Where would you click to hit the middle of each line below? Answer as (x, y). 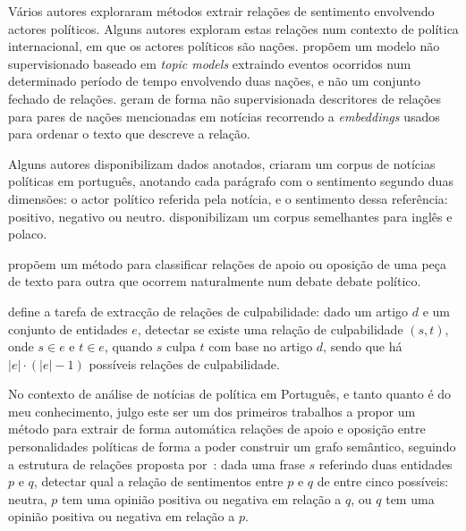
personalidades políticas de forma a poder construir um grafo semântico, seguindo (232, 447)
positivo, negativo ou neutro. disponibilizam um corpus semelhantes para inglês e (230, 216)
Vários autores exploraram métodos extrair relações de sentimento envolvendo (221, 11)
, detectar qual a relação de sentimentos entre (158, 481)
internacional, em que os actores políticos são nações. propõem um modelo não (224, 46)
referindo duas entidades (386, 464)
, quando (128, 346)
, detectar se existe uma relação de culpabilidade (270, 329)
